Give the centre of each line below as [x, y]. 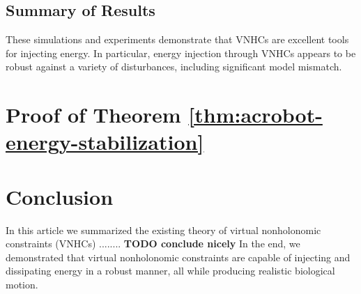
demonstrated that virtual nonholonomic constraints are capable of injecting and [178, 257]
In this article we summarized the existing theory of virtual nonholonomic [163, 230]
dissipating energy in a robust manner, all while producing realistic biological [170, 271]
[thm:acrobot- [255, 115]
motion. [22, 285]
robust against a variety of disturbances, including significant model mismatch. [174, 67]
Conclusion [60, 196]
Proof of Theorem [93, 115]
